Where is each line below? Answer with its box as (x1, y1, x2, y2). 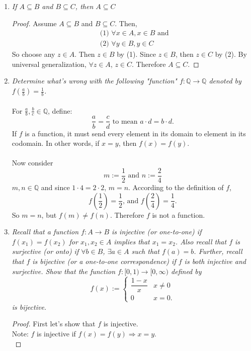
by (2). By (215, 49, 247, 59)
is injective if (37, 328, 76, 338)
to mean (112, 118, 138, 125)
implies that (114, 236, 150, 246)
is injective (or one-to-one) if (112, 226, 202, 237)
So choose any (12, 49, 55, 59)
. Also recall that (175, 236, 227, 246)
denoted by (209, 75, 241, 86)
